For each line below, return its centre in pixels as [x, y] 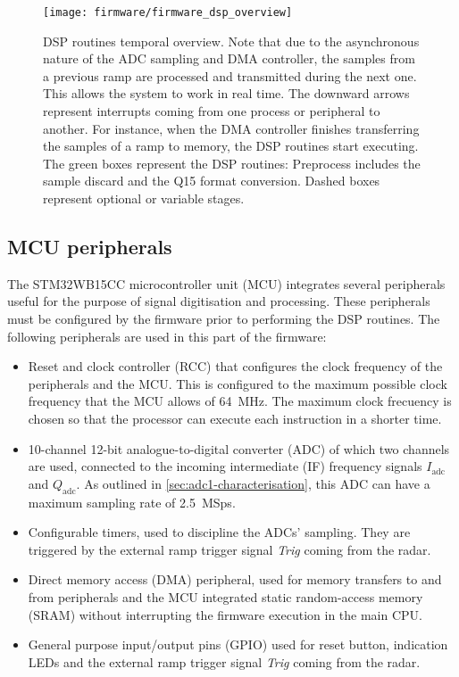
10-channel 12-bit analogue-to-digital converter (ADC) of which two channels [239, 448]
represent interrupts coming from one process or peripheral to [212, 111]
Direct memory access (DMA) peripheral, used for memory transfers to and [235, 579]
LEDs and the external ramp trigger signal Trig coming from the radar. [224, 661]
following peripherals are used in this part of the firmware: [167, 336]
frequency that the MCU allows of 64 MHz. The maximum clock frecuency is [240, 401]
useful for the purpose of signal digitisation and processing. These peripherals [219, 301]
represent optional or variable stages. [144, 198]
